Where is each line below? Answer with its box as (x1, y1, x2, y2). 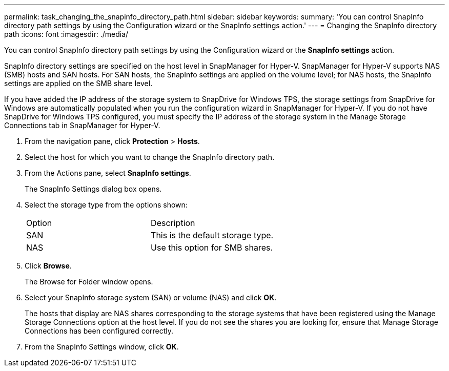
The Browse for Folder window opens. (25, 277, 153, 286)
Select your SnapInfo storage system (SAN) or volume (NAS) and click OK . (25, 293, 277, 302)
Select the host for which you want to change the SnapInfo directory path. (25, 153, 275, 161)
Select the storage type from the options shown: (25, 200, 188, 209)
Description (151, 218, 195, 228)
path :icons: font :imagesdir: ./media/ (4, 30, 129, 38)
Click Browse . (25, 261, 72, 270)
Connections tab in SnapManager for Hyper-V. (4, 121, 160, 130)
